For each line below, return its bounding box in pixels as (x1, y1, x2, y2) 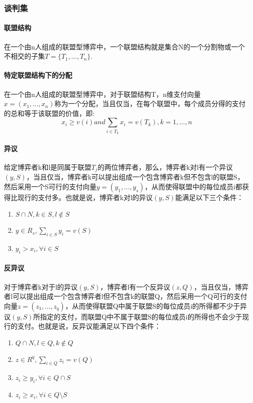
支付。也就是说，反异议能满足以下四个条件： (17, 321, 161, 331)
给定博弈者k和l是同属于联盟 (4, 161, 92, 172)
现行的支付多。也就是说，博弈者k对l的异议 (17, 192, 153, 202)
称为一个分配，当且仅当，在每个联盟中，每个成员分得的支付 (54, 98, 246, 109)
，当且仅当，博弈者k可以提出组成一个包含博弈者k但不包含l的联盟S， (26, 172, 244, 182)
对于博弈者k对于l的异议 (4, 281, 78, 291)
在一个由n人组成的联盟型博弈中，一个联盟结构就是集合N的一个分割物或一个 (4, 41, 245, 51)
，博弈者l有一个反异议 (100, 281, 171, 291)
